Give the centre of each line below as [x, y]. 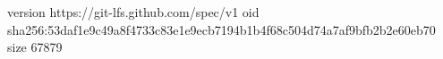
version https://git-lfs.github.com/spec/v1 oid [133, 12]
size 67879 [35, 47]
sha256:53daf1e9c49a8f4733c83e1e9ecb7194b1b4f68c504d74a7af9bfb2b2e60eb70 [221, 29]
